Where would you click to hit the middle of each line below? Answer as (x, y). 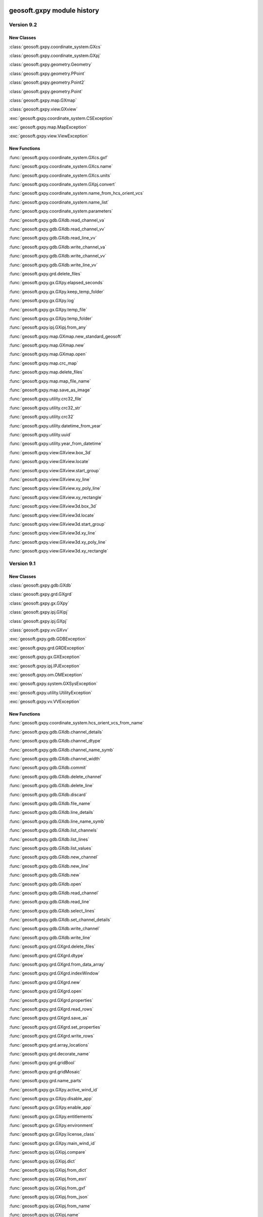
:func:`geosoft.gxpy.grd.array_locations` (49, 1045)
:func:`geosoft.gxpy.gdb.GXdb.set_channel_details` (60, 920)
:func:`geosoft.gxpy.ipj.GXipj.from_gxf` (48, 1188)
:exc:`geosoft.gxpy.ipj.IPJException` (45, 666)
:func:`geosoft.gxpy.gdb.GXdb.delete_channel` (56, 776)
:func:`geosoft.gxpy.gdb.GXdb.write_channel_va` (58, 247)
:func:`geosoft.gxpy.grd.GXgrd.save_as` (49, 1018)
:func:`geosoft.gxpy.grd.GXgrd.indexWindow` (54, 973)
